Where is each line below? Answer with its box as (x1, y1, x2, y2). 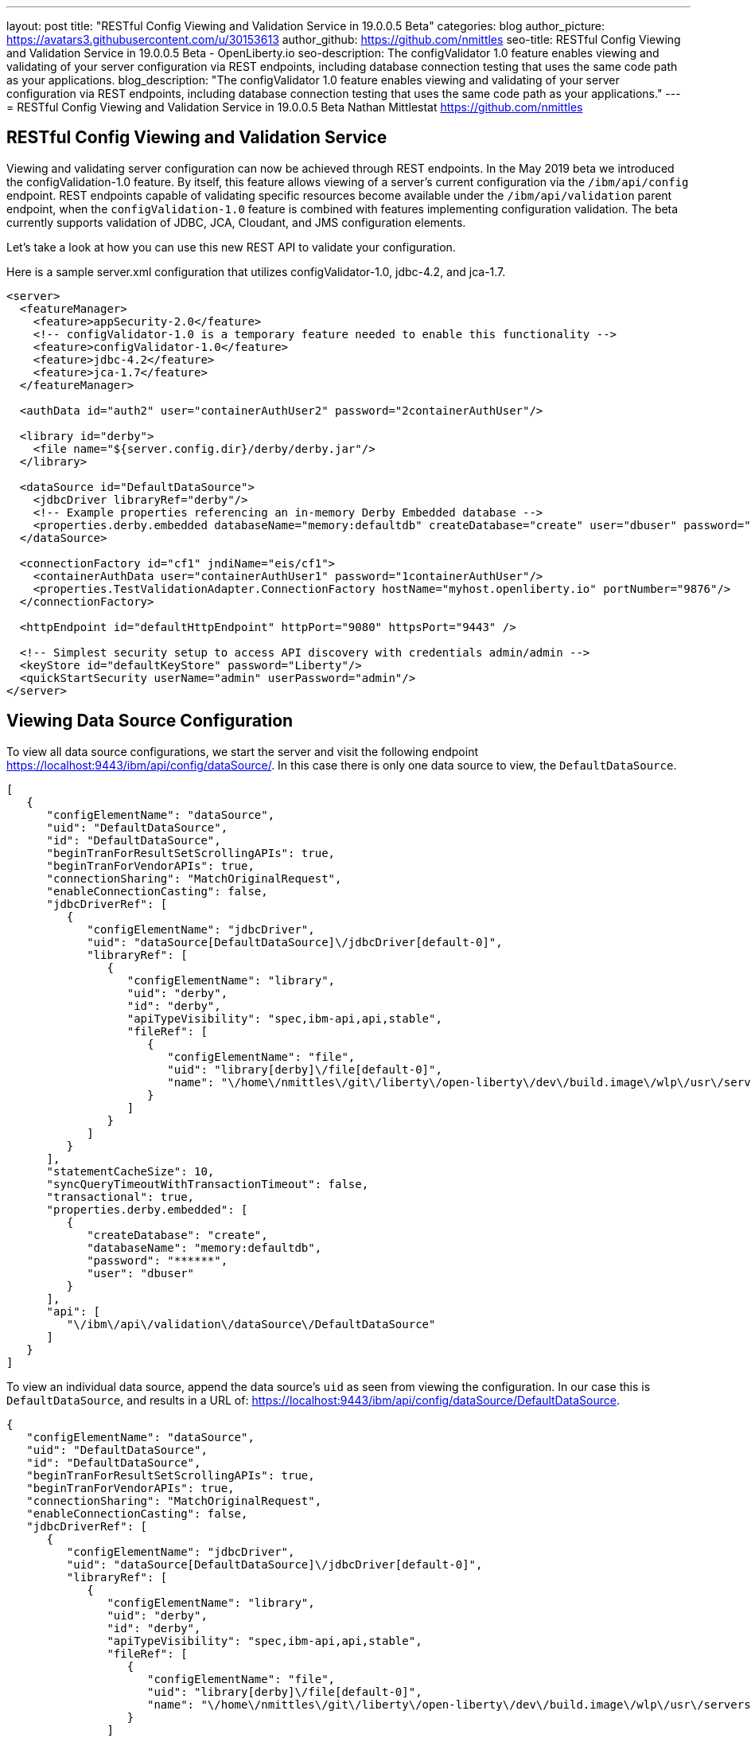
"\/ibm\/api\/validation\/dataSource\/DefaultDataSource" (66, 1317, 436, 1331)
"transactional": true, (46, 1190, 195, 1203)
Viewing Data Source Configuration (6, 711, 294, 731)
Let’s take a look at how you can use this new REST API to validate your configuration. (6, 240, 456, 254)
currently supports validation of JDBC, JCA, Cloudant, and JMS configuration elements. (6, 215, 466, 229)
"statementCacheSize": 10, (46, 1164, 215, 1178)
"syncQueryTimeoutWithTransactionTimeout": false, (46, 1177, 369, 1190)
